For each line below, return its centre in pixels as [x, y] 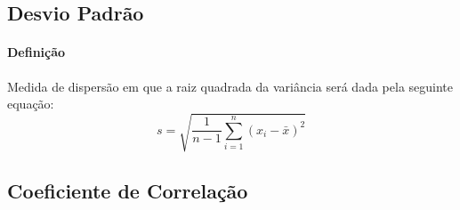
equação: [31, 104]
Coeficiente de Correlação [128, 190]
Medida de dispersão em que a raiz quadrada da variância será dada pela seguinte [230, 86]
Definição [36, 52]
